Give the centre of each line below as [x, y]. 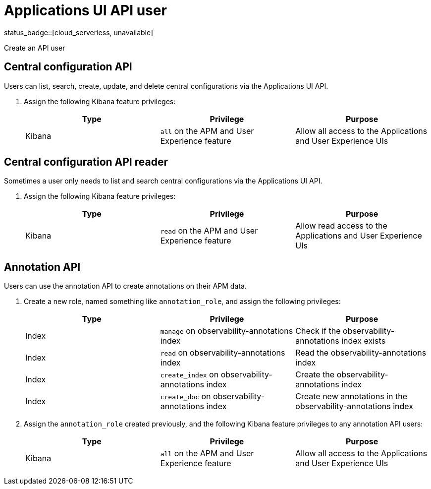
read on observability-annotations [223, 353]
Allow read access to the [341, 226]
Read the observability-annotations [361, 353]
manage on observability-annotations [227, 331]
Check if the [318, 331]
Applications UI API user [85, 10]
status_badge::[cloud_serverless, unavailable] [79, 32]
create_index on [189, 375]
